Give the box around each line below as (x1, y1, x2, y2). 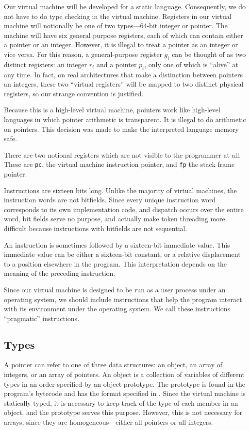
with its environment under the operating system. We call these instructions (4, 304, 231, 314)
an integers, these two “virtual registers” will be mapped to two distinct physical (4, 79, 244, 89)
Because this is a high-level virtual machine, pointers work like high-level (4, 105, 220, 115)
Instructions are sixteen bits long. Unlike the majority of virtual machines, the (4, 185, 237, 195)
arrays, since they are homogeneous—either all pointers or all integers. (4, 417, 213, 427)
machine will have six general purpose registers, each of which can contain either (4, 30, 243, 40)
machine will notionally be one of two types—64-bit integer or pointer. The (4, 20, 228, 31)
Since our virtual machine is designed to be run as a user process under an (4, 284, 226, 294)
